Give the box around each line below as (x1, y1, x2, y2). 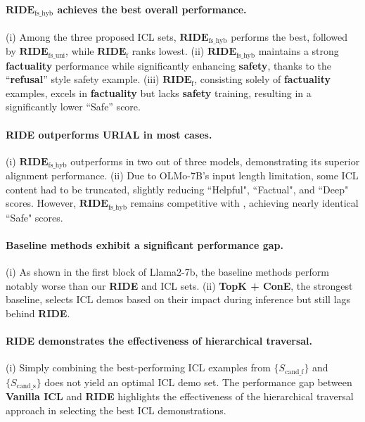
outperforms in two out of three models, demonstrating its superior (70, 153, 360, 168)
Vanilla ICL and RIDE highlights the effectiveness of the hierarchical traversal (6, 389, 354, 404)
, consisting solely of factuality (194, 72, 331, 87)
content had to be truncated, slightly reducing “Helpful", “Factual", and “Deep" (6, 181, 349, 196)
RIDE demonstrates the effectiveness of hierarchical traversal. (6, 333, 313, 348)
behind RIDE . (6, 306, 70, 320)
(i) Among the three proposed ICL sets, (6, 29, 177, 44)
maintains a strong (258, 44, 339, 58)
